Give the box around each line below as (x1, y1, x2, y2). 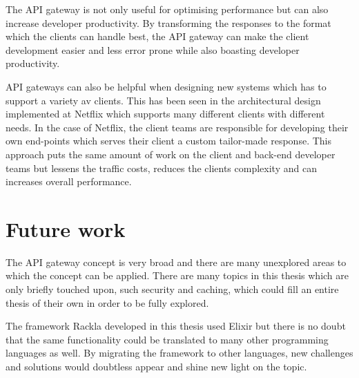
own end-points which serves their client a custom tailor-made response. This (6, 133, 331, 148)
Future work (6, 214, 126, 243)
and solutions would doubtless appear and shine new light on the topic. (6, 359, 307, 373)
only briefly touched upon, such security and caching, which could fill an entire (6, 282, 339, 296)
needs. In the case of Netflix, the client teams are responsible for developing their (6, 120, 349, 134)
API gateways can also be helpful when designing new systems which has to (6, 79, 327, 93)
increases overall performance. (6, 174, 132, 189)
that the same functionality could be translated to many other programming (6, 332, 329, 346)
